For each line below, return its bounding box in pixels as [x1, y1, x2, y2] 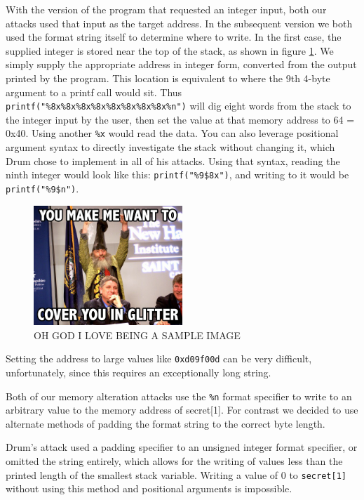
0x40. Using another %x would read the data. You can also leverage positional [6, 126, 339, 140]
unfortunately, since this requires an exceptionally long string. [6, 365, 271, 380]
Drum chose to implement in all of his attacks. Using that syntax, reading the [6, 153, 340, 168]
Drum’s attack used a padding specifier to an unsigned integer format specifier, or [6, 440, 358, 454]
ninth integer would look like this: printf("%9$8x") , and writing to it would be [6, 167, 349, 182]
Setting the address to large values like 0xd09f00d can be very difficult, [6, 351, 312, 366]
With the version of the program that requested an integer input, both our [6, 2, 327, 16]
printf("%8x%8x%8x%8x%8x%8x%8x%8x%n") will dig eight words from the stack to [6, 98, 351, 113]
